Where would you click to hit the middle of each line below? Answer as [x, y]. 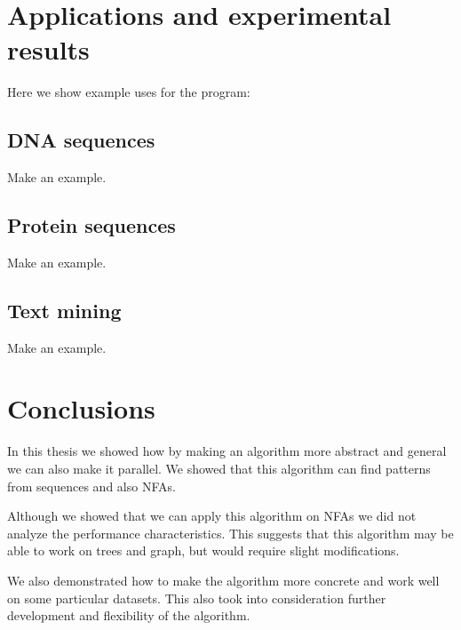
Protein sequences [91, 225]
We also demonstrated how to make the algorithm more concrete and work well [223, 580]
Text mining [64, 310]
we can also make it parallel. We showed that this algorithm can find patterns [219, 469]
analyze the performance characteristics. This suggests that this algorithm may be [230, 533]
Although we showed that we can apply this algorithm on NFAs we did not [212, 516]
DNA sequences [81, 140]
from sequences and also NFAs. [91, 486]
